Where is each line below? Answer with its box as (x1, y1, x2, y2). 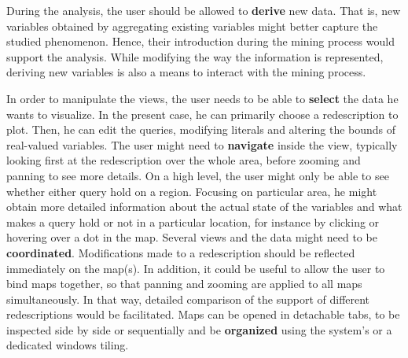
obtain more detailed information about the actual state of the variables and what (6, 198, 402, 215)
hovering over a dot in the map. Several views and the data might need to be (6, 229, 377, 245)
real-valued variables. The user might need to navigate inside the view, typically (6, 136, 398, 153)
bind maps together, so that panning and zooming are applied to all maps (6, 275, 362, 292)
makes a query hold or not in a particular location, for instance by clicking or (6, 213, 380, 230)
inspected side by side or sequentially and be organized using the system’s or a (6, 321, 392, 338)
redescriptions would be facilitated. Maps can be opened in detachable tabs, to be (6, 306, 400, 323)
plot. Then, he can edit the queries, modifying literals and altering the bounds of (6, 121, 396, 138)
